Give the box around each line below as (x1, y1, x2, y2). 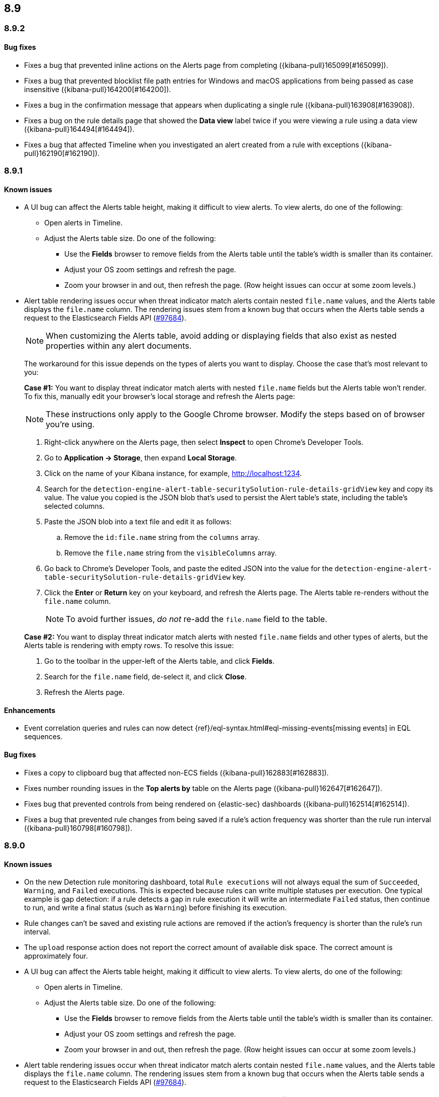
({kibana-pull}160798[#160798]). (24, 823, 133, 832)
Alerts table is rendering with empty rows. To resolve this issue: (24, 641, 234, 650)
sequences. (24, 732, 63, 741)
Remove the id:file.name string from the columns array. (64, 533, 260, 542)
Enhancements (4, 706, 56, 715)
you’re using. (46, 419, 95, 430)
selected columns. (44, 502, 105, 511)
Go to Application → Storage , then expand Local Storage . (44, 453, 237, 462)
